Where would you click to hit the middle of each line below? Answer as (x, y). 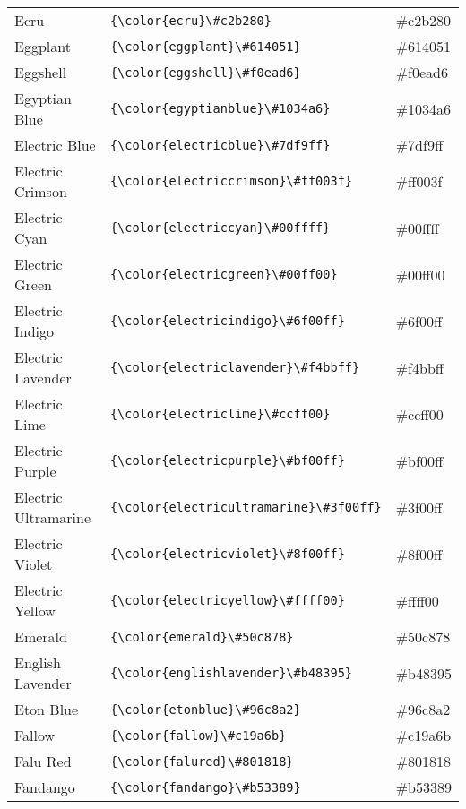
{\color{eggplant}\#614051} (205, 46)
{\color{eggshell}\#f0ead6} (205, 72)
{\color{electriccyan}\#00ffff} (220, 228)
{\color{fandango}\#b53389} (205, 787)
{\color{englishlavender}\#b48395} (231, 673)
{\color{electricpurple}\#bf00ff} (227, 460)
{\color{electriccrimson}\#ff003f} (231, 181)
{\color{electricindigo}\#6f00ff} (227, 321)
